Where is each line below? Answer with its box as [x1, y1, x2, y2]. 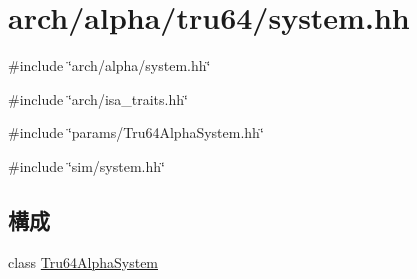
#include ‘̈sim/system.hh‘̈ [8, 155, 165, 176]
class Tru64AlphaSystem [8, 251, 159, 272]
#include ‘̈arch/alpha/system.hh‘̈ [8, 55, 211, 76]
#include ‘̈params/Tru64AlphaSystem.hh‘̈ [8, 122, 264, 143]
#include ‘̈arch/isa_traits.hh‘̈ [8, 88, 188, 109]
